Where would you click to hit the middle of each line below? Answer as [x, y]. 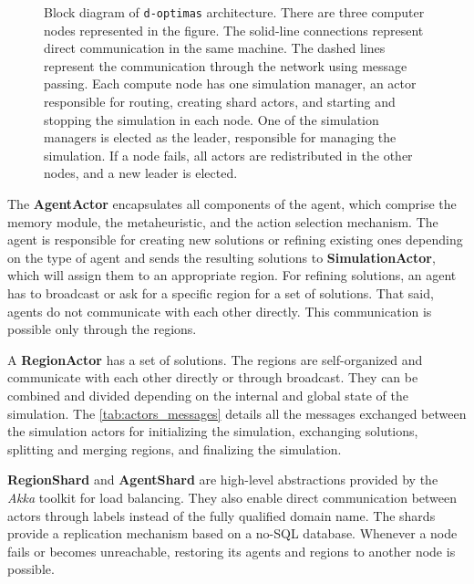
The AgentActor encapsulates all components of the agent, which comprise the [232, 203]
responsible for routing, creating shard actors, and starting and [220, 102]
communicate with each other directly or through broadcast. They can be [213, 377]
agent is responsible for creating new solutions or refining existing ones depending [235, 240]
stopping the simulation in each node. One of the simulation [211, 119]
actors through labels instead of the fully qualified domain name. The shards [222, 515]
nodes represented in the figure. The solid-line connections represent [234, 30]
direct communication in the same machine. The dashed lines [215, 48]
